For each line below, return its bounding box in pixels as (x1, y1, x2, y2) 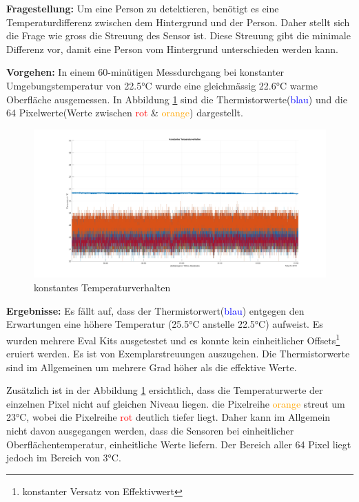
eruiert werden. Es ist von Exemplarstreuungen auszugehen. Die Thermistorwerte (6, 346, 350, 361)
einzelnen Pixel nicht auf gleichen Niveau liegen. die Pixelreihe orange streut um (6, 396, 345, 410)
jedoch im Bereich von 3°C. (6, 450, 121, 465)
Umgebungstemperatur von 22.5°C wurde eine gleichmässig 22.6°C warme (6, 78, 318, 92)
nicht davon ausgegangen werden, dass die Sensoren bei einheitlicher (6, 423, 294, 438)
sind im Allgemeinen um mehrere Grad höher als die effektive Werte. (6, 359, 297, 374)
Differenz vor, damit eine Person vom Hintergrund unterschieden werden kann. (6, 41, 338, 56)
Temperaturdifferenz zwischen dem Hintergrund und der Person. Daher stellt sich (6, 14, 350, 29)
